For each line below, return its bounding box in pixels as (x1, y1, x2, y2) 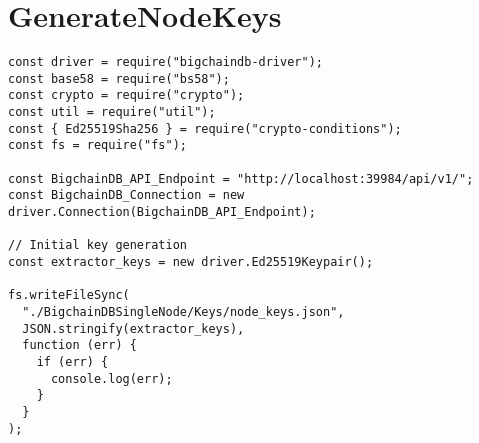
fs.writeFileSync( (8, 288, 130, 303)
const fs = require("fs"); (8, 138, 187, 153)
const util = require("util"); (8, 105, 216, 120)
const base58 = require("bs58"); (8, 71, 230, 86)
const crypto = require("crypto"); (8, 88, 245, 103)
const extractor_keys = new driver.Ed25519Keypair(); (8, 255, 374, 269)
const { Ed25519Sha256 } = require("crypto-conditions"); (8, 121, 402, 136)
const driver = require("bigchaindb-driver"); (8, 55, 323, 70)
